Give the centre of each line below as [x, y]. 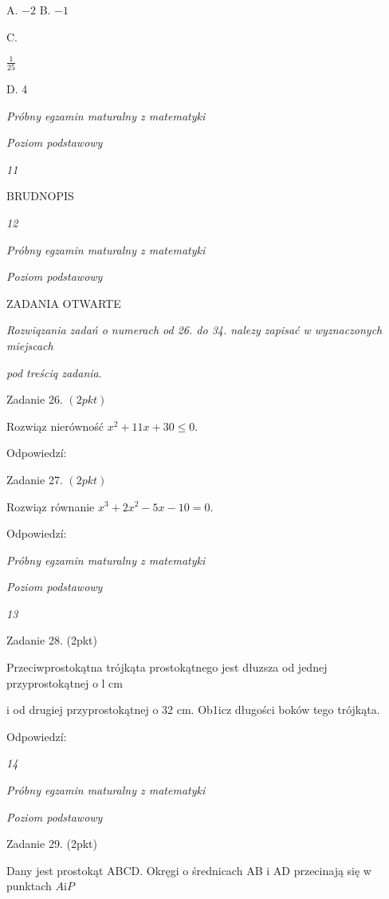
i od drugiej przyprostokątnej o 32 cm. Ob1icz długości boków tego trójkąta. [193, 710]
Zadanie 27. [35, 479]
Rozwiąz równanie [51, 506]
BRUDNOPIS [40, 196]
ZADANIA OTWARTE [64, 303]
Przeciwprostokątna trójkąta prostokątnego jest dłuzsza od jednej [167, 667]
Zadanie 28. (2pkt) [52, 640]
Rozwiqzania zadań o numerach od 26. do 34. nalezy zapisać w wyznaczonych [194, 330]
